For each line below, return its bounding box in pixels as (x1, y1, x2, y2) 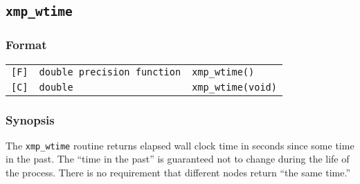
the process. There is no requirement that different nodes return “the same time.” (6, 165, 350, 180)
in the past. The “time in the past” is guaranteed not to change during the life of (6, 151, 350, 166)
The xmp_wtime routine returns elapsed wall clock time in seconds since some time (6, 138, 354, 152)
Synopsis (6, 111, 55, 128)
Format (6, 36, 47, 53)
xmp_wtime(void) (192, 81, 277, 93)
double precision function (39, 66, 181, 77)
